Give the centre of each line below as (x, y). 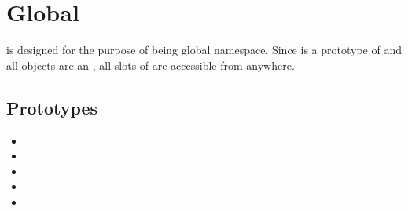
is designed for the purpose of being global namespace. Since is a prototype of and (204, 50)
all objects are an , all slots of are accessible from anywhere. (151, 65)
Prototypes (52, 107)
